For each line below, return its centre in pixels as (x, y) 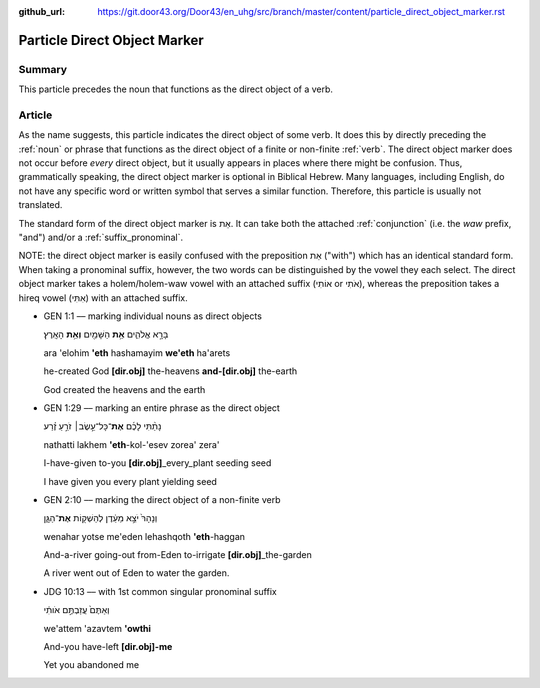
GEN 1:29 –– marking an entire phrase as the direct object (161, 407)
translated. (40, 205)
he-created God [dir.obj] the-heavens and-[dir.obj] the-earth (170, 371)
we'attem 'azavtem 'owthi (97, 628)
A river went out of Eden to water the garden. (136, 573)
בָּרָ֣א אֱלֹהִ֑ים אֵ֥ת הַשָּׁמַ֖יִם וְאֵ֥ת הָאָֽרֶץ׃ (106, 334)
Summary (43, 69)
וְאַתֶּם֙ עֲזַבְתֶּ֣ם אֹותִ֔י (76, 610)
